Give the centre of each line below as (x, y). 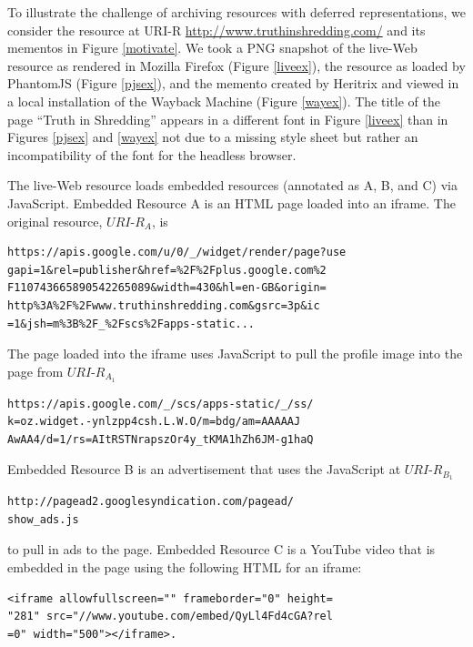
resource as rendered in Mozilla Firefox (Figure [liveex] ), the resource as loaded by (236, 65)
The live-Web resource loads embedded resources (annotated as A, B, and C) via (232, 185)
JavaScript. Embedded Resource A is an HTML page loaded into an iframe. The (231, 202)
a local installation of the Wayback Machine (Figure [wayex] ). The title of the (224, 101)
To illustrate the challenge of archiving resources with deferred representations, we (236, 12)
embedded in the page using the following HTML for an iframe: (185, 566)
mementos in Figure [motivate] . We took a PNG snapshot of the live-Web (212, 48)
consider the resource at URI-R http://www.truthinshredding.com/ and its (216, 30)
